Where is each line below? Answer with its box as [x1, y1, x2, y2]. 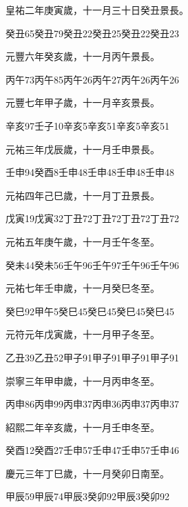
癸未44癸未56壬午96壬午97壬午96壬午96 [6, 257, 179, 272]
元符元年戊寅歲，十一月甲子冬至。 [6, 327, 160, 341]
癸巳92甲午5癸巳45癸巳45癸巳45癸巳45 [6, 304, 174, 318]
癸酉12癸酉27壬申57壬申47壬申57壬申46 [6, 443, 179, 457]
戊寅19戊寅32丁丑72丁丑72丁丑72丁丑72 [6, 211, 179, 226]
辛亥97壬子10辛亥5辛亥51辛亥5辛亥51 [6, 118, 169, 132]
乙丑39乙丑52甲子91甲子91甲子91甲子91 [6, 350, 179, 364]
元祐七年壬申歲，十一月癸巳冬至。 [6, 281, 160, 295]
